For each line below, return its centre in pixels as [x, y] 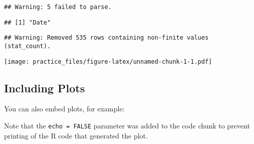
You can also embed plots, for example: [64, 109]
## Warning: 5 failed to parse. [58, 7]
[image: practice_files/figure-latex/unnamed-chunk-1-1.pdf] [108, 61]
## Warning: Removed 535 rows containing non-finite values [106, 38]
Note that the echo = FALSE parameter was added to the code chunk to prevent [127, 126]
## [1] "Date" [28, 22]
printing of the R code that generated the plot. [76, 135]
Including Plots [45, 88]
